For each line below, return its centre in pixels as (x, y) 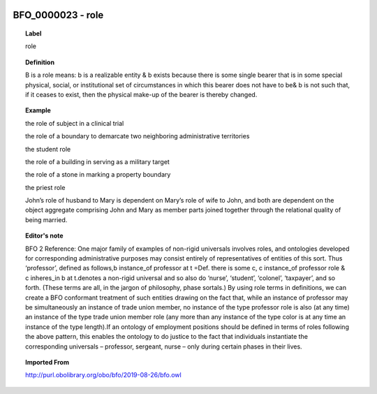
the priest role (45, 187)
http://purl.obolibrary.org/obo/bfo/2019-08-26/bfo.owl (103, 375)
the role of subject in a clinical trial (75, 123)
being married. (46, 219)
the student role (48, 149)
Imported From (47, 362)
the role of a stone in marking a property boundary (98, 175)
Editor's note (44, 236)
